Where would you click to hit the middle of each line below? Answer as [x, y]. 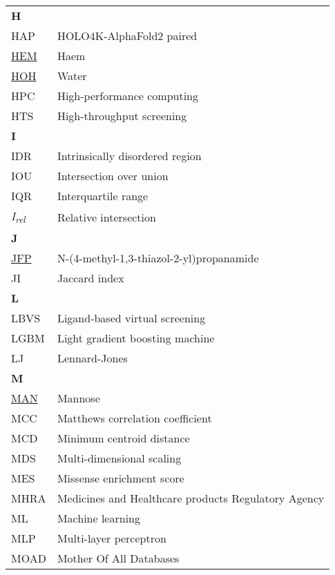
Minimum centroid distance [123, 438]
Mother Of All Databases [118, 558]
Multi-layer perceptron [112, 538]
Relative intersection [106, 217]
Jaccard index [90, 278]
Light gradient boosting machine [136, 338]
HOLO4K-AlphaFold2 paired [127, 36]
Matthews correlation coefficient [134, 418]
